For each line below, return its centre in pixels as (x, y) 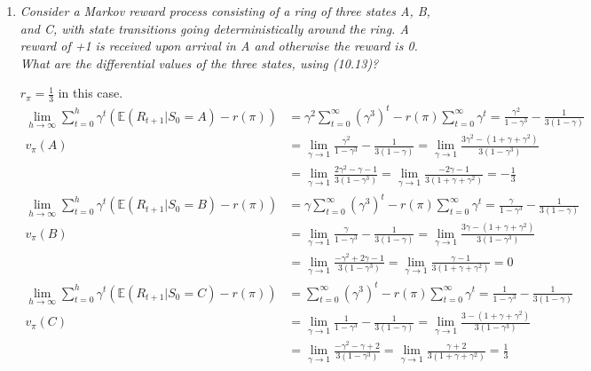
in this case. (91, 93)
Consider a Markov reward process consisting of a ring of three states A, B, (225, 11)
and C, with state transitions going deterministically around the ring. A (214, 28)
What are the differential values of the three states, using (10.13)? (199, 63)
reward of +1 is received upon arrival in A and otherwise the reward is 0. (219, 46)
